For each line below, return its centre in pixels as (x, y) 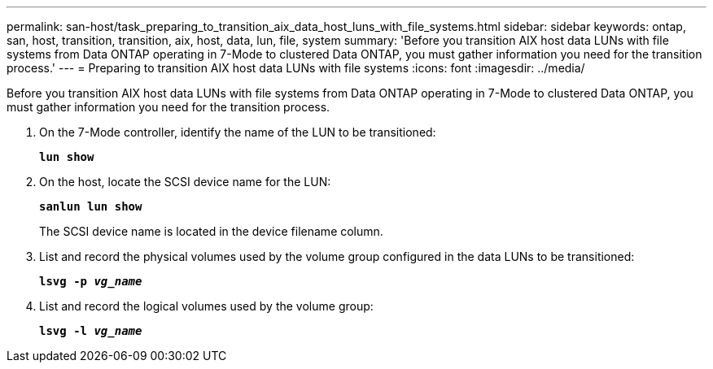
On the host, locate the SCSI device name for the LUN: (185, 182)
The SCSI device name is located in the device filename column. (211, 231)
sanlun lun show (91, 206)
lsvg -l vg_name (91, 331)
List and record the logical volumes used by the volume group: (206, 306)
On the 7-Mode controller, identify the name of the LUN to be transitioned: (238, 132)
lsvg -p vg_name (91, 281)
